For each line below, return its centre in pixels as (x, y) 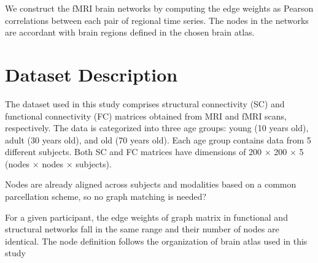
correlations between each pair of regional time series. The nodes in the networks (157, 20)
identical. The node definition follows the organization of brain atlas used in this (156, 241)
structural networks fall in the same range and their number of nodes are (142, 229)
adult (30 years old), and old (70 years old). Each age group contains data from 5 (158, 139)
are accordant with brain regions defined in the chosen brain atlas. (130, 32)
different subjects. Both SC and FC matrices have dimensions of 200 (134, 152)
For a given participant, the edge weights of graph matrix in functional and (146, 217)
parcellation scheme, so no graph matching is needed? (106, 196)
